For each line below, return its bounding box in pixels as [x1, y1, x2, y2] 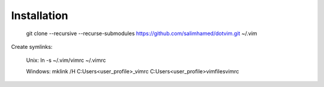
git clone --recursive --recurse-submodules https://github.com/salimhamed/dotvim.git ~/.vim [26, 30, 257, 37]
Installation [11, 9, 68, 22]
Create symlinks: [11, 43, 53, 50]
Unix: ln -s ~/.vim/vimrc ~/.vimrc [26, 57, 106, 64]
